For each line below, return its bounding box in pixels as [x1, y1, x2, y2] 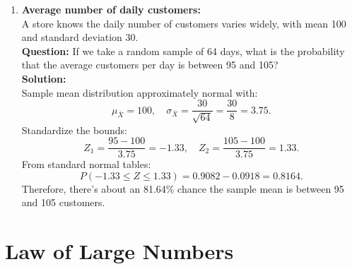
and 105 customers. [21, 195, 105, 210]
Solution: [21, 71, 66, 85]
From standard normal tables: [21, 157, 151, 172]
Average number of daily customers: [21, 2, 201, 16]
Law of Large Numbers [5, 237, 234, 265]
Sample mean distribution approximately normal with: [21, 85, 258, 100]
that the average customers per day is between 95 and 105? [21, 57, 278, 72]
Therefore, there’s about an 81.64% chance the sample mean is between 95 [21, 181, 344, 196]
